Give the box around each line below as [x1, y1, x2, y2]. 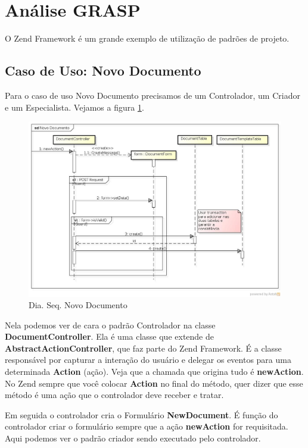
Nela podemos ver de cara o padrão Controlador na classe [5, 318, 216, 331]
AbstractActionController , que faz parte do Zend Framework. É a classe [5, 342, 282, 354]
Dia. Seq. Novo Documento [29, 299, 127, 311]
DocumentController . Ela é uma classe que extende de [5, 330, 214, 343]
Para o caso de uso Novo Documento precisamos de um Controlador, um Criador [5, 89, 300, 101]
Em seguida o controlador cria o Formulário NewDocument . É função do [5, 408, 278, 421]
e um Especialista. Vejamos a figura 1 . [5, 101, 144, 113]
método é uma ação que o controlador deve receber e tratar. [5, 389, 224, 401]
